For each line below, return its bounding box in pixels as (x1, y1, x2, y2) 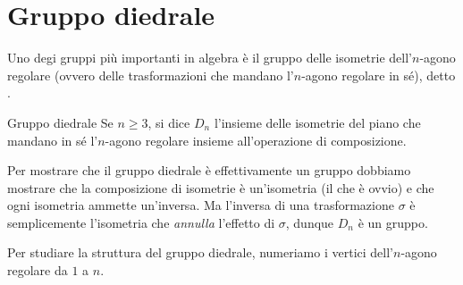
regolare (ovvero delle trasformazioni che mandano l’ (7, 65, 294, 84)
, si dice (147, 113, 190, 131)
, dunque (285, 213, 334, 231)
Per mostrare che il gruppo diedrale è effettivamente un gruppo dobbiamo (7, 161, 411, 180)
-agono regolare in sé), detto (301, 65, 456, 84)
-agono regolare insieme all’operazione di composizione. (105, 130, 407, 149)
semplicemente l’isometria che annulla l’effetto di (7, 213, 275, 231)
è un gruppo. (358, 213, 428, 231)
